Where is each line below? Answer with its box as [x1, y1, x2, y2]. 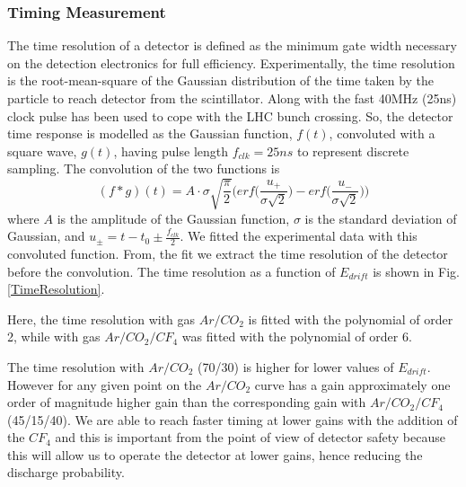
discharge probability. [7, 463, 125, 482]
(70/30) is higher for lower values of [198, 357, 394, 376]
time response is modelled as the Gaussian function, [7, 124, 293, 143]
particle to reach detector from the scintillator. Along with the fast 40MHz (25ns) [7, 89, 457, 107]
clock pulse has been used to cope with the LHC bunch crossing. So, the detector [7, 106, 453, 125]
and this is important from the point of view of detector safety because [55, 428, 445, 447]
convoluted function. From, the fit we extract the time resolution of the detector [7, 243, 448, 262]
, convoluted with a [329, 124, 435, 143]
